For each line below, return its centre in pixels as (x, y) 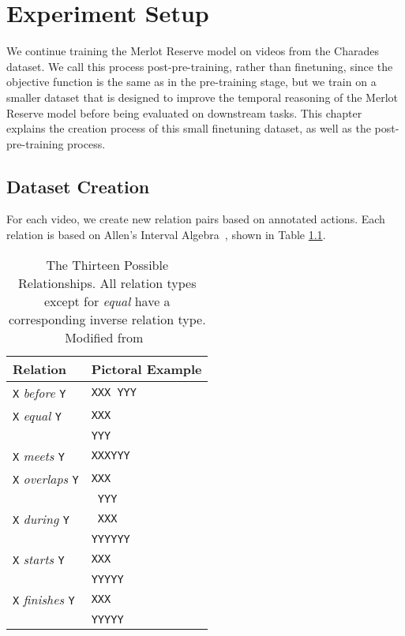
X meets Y (39, 455)
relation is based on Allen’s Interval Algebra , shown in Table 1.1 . (166, 235)
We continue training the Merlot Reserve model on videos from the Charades (193, 51)
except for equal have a (107, 301)
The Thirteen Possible (107, 264)
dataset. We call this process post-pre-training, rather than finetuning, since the (200, 66)
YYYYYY (111, 539)
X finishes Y (44, 599)
